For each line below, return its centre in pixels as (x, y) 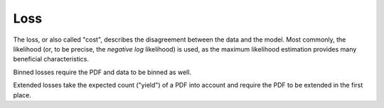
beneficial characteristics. (51, 59)
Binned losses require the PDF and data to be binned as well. (102, 72)
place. (22, 95)
